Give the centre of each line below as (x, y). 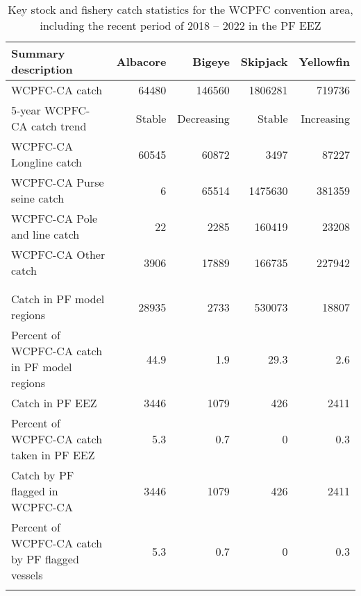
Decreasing (203, 118)
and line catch (45, 234)
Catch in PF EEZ (54, 403)
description (42, 69)
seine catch (38, 198)
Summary (38, 53)
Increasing (325, 118)
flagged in (35, 491)
